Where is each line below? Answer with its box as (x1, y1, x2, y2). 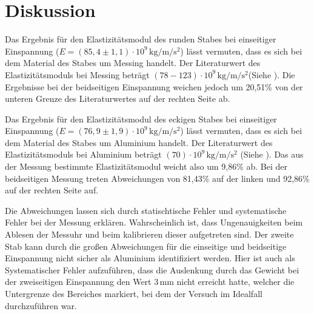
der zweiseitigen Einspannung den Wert (5, 275, 152, 288)
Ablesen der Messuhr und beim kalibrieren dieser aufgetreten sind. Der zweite (5, 228, 294, 241)
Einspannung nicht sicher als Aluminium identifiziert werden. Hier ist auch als (5, 252, 295, 264)
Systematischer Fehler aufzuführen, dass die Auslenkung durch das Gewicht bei (5, 263, 299, 276)
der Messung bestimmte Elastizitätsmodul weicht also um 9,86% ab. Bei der (5, 160, 287, 173)
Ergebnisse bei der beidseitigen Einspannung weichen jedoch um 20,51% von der (5, 80, 303, 93)
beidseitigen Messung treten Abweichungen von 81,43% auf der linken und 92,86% (5, 172, 310, 184)
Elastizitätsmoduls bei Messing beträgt (5, 68, 150, 81)
